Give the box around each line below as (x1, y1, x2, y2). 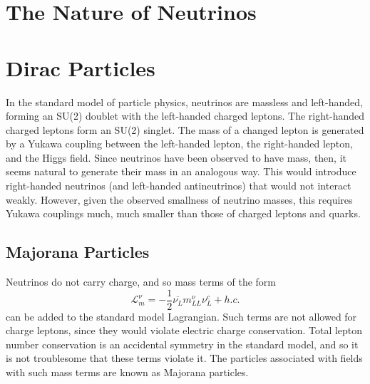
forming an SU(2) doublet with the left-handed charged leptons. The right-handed (6, 108, 365, 123)
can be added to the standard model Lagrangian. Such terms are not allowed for (6, 308, 357, 323)
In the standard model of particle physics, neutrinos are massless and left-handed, (6, 94, 363, 109)
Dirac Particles (6, 53, 155, 82)
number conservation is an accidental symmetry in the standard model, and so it (6, 336, 359, 351)
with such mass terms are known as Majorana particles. (6, 365, 249, 380)
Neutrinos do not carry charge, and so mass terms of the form (6, 274, 276, 289)
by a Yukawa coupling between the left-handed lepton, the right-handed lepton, (6, 136, 353, 151)
